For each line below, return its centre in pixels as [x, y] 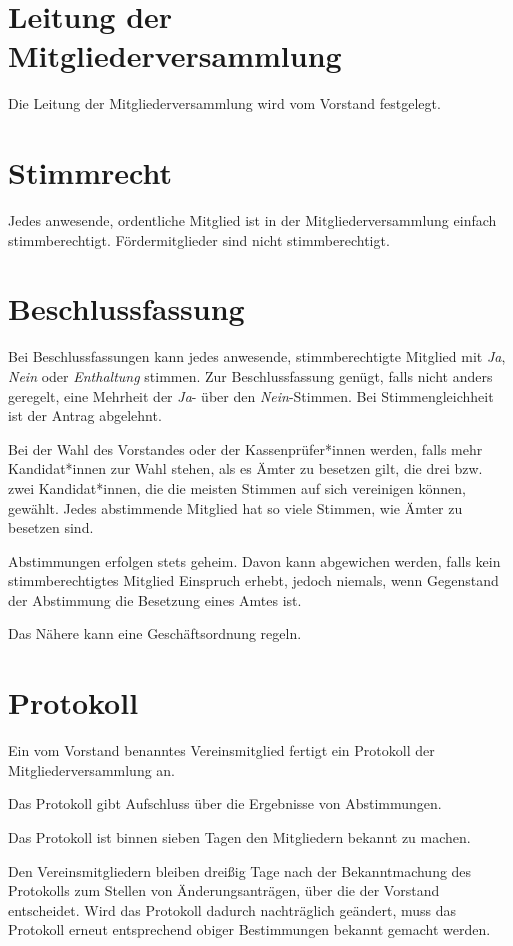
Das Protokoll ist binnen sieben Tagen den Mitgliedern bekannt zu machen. [239, 836]
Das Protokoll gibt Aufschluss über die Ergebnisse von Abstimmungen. [225, 803]
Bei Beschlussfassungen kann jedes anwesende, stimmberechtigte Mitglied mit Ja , [257, 356]
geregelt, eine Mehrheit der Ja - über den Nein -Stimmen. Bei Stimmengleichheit [251, 395]
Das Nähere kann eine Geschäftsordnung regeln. [155, 633]
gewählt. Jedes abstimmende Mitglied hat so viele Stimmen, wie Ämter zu [235, 507]
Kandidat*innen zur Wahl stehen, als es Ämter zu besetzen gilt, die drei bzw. [245, 468]
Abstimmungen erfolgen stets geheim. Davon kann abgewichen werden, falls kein [254, 560]
